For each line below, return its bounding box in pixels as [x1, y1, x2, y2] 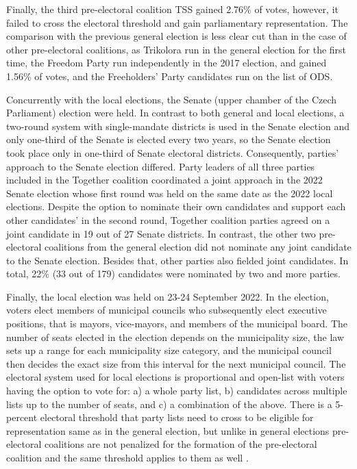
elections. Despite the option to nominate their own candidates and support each [6, 199, 346, 214]
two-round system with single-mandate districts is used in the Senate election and [6, 118, 350, 133]
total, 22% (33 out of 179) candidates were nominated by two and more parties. [6, 266, 341, 281]
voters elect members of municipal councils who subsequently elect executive [6, 303, 327, 317]
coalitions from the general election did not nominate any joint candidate [45, 240, 352, 254]
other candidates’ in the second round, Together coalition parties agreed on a [6, 212, 330, 227]
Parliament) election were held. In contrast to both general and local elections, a [6, 105, 345, 120]
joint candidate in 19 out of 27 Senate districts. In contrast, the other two [6, 226, 316, 240]
